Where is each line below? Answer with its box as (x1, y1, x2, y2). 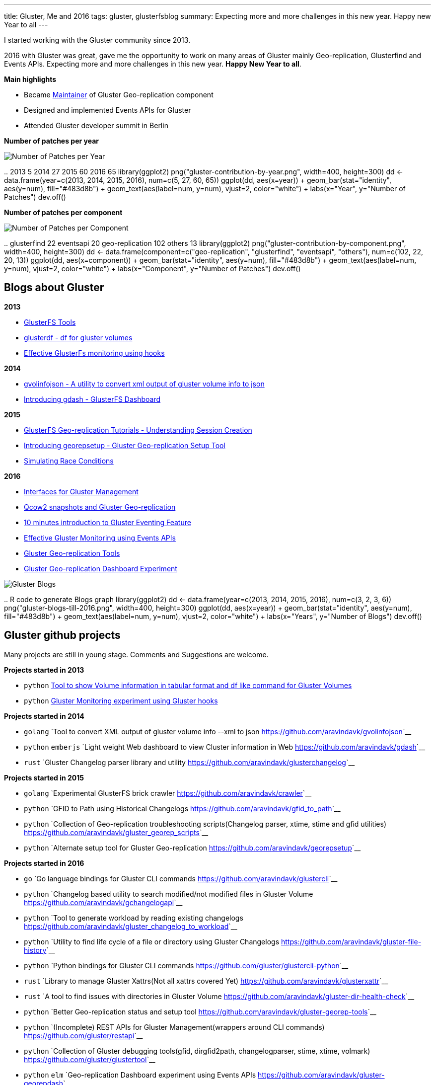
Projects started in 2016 (4, 858, 84, 867)
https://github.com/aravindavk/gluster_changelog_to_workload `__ (24, 922, 237, 930)
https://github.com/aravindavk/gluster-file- (281, 937, 422, 946)
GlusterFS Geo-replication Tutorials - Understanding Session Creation (24, 425, 252, 434)
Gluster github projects (4, 629, 121, 642)
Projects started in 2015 (4, 773, 84, 782)
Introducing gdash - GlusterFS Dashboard (24, 394, 161, 403)
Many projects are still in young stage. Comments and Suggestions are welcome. (4, 650, 269, 659)
